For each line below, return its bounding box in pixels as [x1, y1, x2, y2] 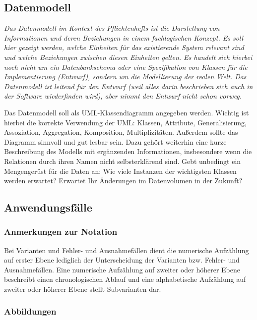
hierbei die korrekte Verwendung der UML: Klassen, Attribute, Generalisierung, [4, 117, 247, 127]
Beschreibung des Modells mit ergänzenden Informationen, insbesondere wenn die [4, 146, 252, 157]
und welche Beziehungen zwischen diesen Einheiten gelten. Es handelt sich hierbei [4, 52, 253, 62]
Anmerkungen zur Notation [4, 225, 118, 238]
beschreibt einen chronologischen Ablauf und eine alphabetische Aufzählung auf [4, 274, 246, 284]
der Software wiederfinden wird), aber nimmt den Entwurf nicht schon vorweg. [4, 91, 242, 101]
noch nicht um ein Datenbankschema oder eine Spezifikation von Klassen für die [4, 61, 248, 72]
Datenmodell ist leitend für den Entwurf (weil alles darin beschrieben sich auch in [4, 81, 253, 91]
